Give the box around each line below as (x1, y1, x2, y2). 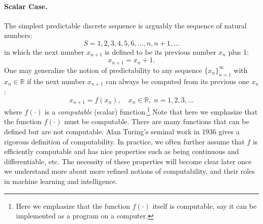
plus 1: (228, 46, 249, 57)
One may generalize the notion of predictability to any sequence (4, 64, 202, 75)
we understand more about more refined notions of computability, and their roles (4, 166, 255, 176)
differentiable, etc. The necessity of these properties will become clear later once (4, 156, 252, 166)
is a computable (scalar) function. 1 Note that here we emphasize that (45, 105, 258, 117)
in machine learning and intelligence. (4, 176, 118, 186)
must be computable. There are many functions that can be (64, 116, 249, 127)
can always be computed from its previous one (106, 76, 249, 86)
